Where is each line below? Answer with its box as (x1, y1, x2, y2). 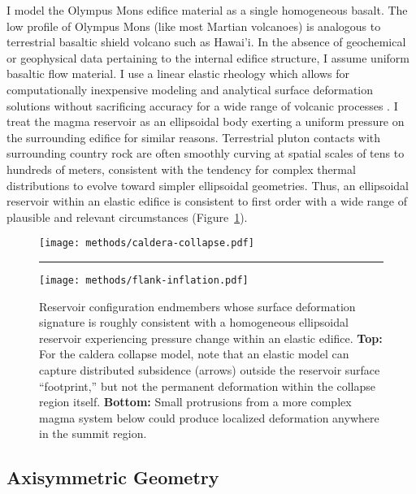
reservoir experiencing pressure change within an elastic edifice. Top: (39, 329, 383, 346)
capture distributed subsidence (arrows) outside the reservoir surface (39, 362, 380, 378)
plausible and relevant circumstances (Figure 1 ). (6, 208, 248, 225)
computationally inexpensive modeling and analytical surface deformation (6, 80, 374, 97)
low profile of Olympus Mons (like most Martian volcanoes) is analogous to (6, 17, 381, 34)
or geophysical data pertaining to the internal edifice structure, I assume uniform (6, 49, 410, 66)
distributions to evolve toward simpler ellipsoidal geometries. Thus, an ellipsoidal (6, 176, 409, 193)
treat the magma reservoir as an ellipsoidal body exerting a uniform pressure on (6, 113, 405, 130)
